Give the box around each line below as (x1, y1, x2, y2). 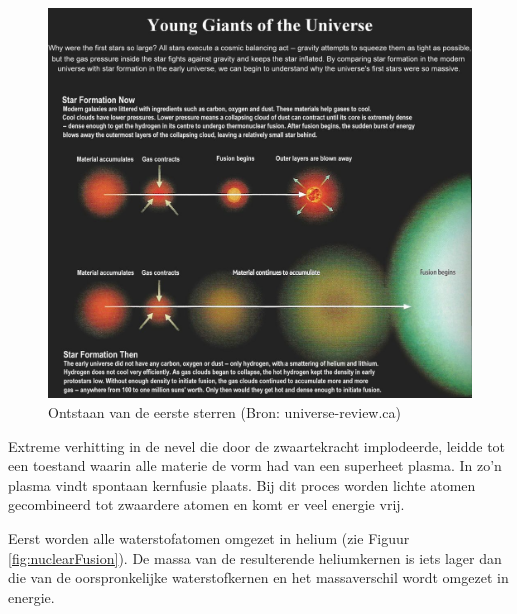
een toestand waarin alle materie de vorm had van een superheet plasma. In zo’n (8, 455, 502, 476)
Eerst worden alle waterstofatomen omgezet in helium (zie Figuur (8, 528, 410, 549)
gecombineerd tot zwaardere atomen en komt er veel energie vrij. (8, 494, 405, 515)
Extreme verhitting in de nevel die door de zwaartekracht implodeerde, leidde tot (8, 435, 506, 456)
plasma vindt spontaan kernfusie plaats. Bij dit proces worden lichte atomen (8, 474, 476, 495)
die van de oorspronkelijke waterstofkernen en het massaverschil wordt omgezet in (8, 567, 509, 588)
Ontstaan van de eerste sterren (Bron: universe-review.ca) (48, 402, 402, 423)
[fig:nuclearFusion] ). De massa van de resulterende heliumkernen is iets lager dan (8, 547, 502, 568)
